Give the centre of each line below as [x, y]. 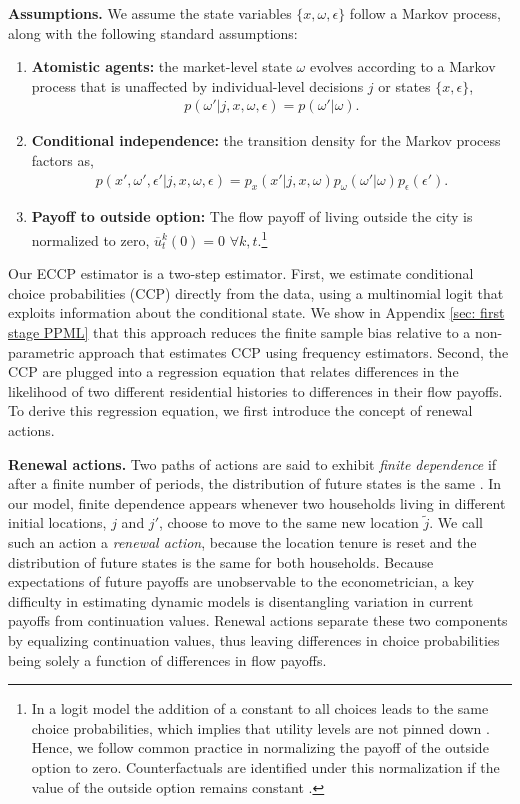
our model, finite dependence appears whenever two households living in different [257, 502]
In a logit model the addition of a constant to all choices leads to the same [260, 708]
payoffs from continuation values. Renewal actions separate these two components [258, 620]
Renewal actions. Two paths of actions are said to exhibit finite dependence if [252, 463]
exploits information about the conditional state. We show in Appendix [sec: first [256, 312]
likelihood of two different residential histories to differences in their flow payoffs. [255, 390]
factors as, [62, 160]
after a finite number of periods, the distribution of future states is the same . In [255, 483]
